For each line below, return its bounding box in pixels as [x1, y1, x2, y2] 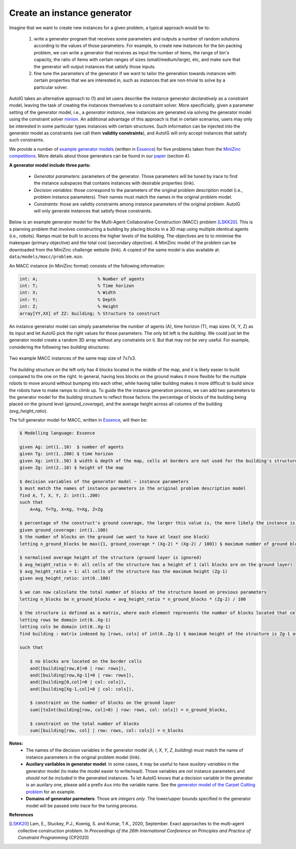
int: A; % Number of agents [19, 276, 145, 282]
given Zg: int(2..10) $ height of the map [19, 465, 124, 470]
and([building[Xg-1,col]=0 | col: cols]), [30, 686, 134, 692]
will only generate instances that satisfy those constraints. [34, 208, 152, 213]
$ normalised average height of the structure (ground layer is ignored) [19, 555, 202, 560]
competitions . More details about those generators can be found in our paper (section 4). [9, 153, 191, 159]
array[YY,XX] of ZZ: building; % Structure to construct [19, 310, 160, 316]
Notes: [9, 740, 24, 746]
